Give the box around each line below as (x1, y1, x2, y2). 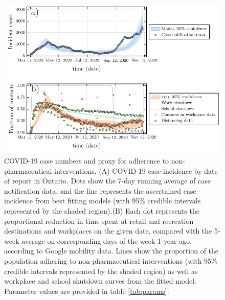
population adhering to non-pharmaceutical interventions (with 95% (4, 255, 217, 266)
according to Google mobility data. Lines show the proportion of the (4, 245, 219, 256)
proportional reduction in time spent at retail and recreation (4, 215, 194, 226)
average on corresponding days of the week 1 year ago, (21, 235, 192, 246)
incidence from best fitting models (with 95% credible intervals (4, 195, 201, 206)
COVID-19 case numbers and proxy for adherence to (4, 155, 169, 166)
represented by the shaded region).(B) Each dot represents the (4, 205, 199, 216)
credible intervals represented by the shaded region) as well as (4, 265, 198, 276)
